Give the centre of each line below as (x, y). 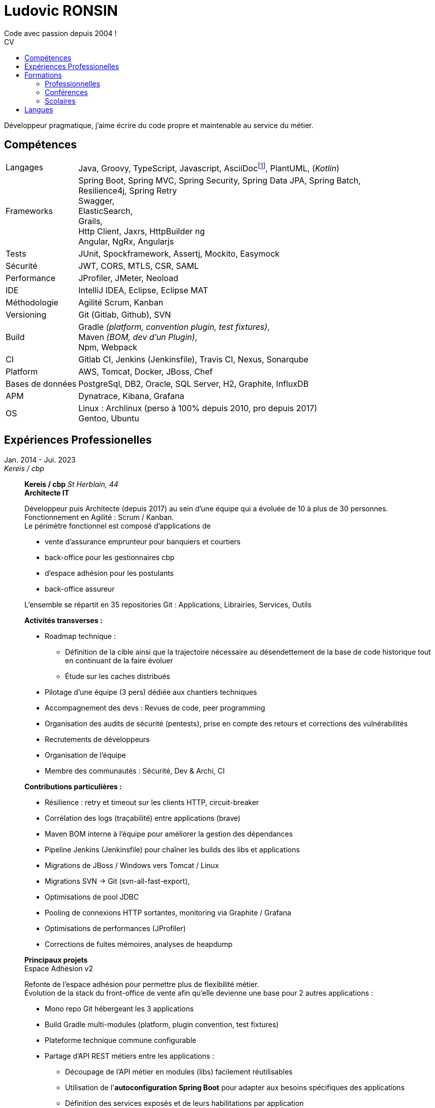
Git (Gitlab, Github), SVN (125, 314)
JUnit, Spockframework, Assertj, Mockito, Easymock (179, 253)
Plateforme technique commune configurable (121, 1040)
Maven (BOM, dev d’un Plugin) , (138, 337)
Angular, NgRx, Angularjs (126, 241)
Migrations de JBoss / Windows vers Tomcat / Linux (132, 865)
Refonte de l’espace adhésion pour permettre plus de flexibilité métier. (142, 984)
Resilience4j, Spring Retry (128, 190)
